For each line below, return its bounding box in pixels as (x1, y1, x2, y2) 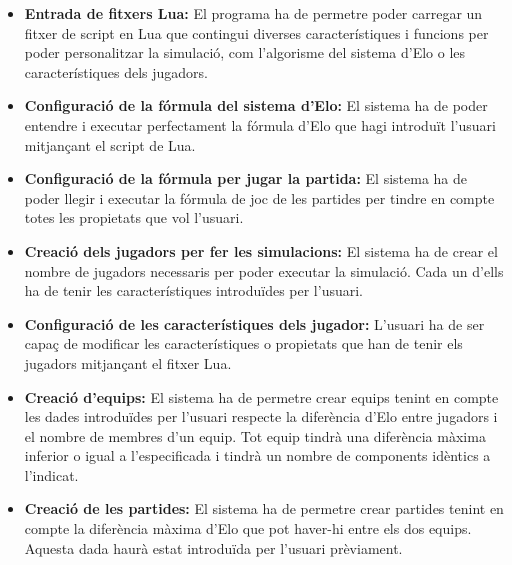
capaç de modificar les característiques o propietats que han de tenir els (24, 333, 463, 354)
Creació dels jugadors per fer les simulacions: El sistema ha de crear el (24, 240, 498, 261)
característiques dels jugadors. (24, 61, 209, 82)
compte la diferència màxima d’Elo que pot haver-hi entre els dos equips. (24, 518, 472, 539)
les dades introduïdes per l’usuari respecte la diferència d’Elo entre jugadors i (24, 406, 498, 427)
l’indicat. (24, 464, 79, 485)
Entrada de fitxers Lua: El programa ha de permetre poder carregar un (24, 3, 483, 23)
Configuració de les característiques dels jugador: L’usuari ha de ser (24, 313, 485, 334)
